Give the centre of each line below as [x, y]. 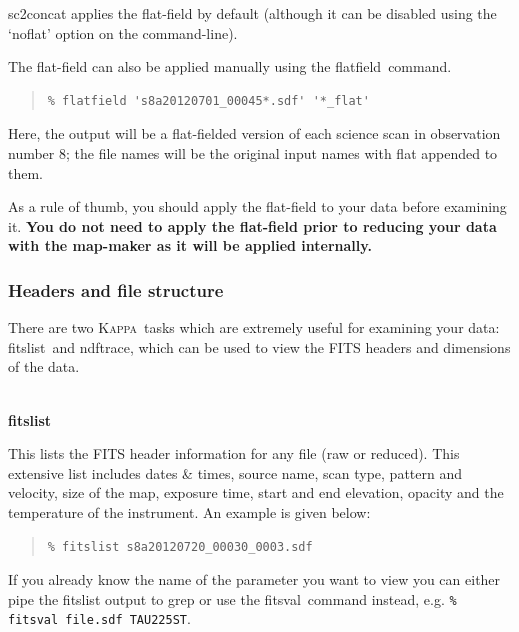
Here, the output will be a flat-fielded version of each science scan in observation [254, 133]
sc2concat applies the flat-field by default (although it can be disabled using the [252, 13]
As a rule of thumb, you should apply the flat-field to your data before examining [257, 206]
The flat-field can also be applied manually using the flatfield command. [230, 66]
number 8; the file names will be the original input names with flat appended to [253, 152]
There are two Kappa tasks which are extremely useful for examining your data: [254, 327]
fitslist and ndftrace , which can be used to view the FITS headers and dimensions [259, 346]
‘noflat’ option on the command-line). [123, 32]
